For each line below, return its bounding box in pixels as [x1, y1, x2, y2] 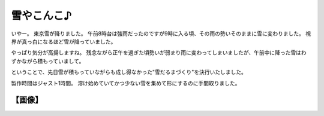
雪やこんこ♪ [11, 9, 72, 22]
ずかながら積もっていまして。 [11, 57, 85, 65]
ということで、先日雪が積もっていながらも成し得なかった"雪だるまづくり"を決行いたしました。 [11, 69, 247, 76]
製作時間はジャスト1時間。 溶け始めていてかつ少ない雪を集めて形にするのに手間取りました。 [11, 80, 241, 87]
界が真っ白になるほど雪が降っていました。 [11, 38, 116, 45]
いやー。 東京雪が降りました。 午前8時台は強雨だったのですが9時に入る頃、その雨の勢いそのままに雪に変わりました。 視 [11, 30, 311, 37]
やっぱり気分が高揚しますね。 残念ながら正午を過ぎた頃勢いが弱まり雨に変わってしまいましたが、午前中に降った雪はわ [11, 49, 307, 56]
